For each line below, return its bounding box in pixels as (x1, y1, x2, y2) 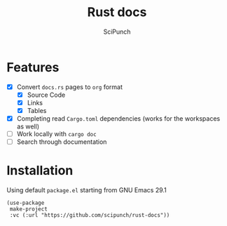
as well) (16, 122, 40, 131)
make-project (9, 206, 48, 213)
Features (6, 59, 60, 75)
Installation (6, 163, 74, 179)
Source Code (27, 91, 66, 99)
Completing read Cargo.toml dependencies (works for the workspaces (16, 114, 221, 123)
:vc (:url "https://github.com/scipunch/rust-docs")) (9, 212, 170, 219)
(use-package (6, 199, 45, 207)
